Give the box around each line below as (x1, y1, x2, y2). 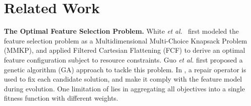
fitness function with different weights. (4, 93, 118, 103)
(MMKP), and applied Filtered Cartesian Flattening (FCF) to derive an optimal (4, 45, 245, 55)
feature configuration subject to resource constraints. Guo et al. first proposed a (4, 54, 243, 64)
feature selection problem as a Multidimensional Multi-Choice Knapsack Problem (4, 35, 248, 45)
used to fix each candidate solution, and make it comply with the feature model (4, 74, 242, 84)
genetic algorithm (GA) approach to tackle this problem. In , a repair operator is (4, 64, 246, 74)
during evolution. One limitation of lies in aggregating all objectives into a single (4, 83, 245, 93)
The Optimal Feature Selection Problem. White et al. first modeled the (4, 26, 239, 36)
